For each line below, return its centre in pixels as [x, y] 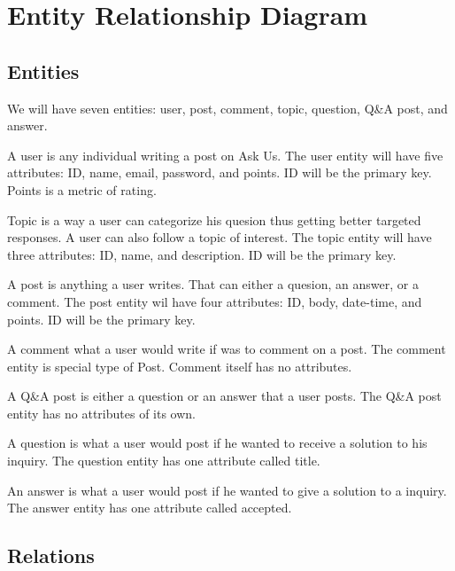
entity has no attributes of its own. [101, 413]
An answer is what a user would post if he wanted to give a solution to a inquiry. [227, 490]
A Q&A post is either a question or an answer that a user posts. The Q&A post [224, 396]
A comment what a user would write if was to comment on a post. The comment [227, 349]
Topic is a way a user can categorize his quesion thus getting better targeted [214, 219]
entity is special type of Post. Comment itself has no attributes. [180, 366]
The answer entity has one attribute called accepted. [150, 508]
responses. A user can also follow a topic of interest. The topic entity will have [220, 237]
